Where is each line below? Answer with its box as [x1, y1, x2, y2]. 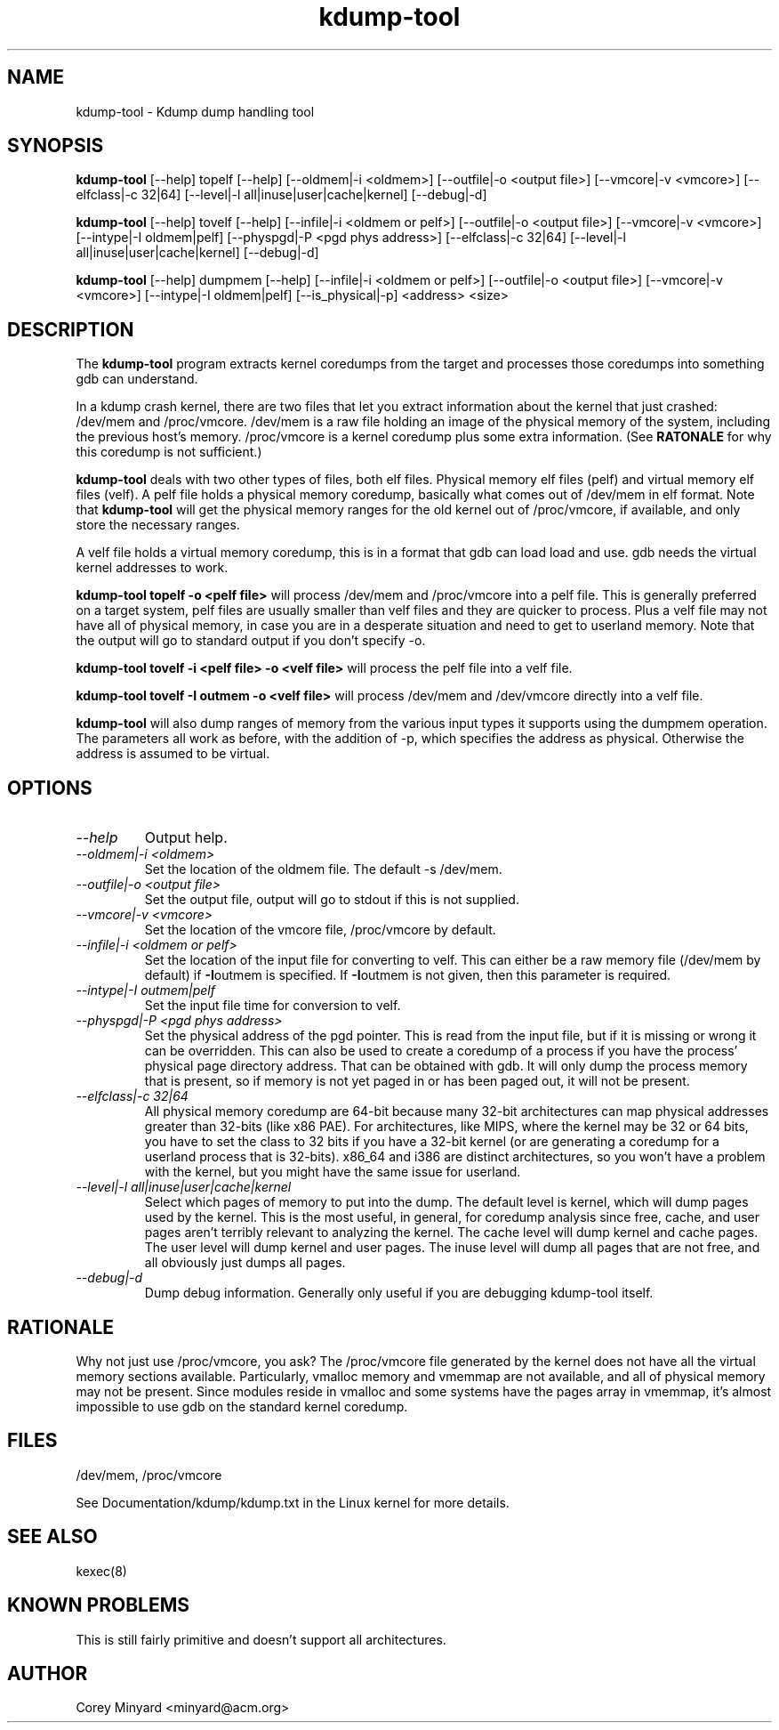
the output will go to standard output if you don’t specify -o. [76, 633, 426, 649]
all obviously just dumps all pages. [144, 1255, 346, 1271]
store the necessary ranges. [76, 517, 240, 533]
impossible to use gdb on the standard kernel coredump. [76, 1398, 408, 1414]
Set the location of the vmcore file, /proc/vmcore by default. [144, 922, 496, 938]
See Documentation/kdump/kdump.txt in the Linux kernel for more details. [76, 1494, 510, 1510]
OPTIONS [7, 776, 92, 799]
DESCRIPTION [7, 318, 134, 341]
